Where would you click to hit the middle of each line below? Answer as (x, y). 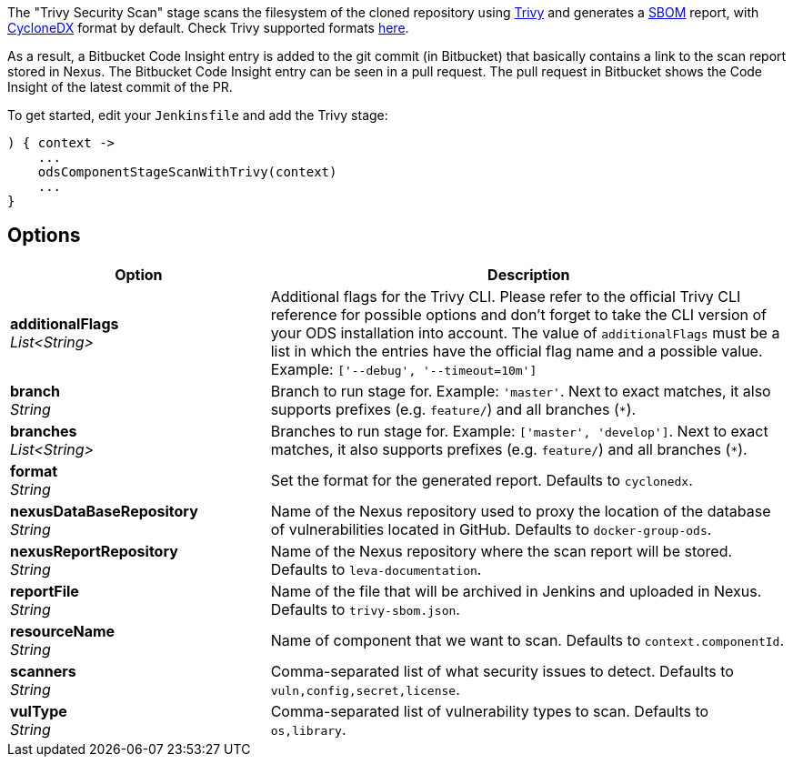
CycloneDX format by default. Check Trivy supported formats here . (208, 28)
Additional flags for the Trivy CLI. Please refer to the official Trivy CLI (506, 296)
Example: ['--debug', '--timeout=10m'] (404, 369)
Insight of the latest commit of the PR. (120, 87)
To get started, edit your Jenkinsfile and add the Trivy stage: (198, 115)
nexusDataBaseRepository (104, 511)
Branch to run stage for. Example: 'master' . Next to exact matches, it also (521, 391)
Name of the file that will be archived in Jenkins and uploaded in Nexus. (516, 591)
